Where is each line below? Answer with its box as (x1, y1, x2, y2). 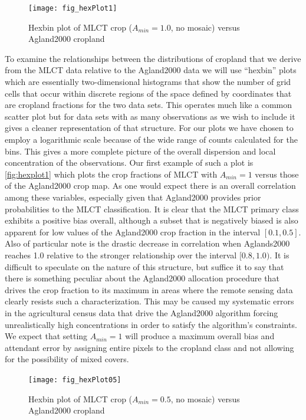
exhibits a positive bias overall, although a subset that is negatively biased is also (5, 214, 298, 227)
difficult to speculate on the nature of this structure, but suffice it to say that (5, 260, 284, 273)
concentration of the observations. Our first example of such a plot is (5, 156, 254, 169)
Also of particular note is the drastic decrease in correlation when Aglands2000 (5, 237, 290, 250)
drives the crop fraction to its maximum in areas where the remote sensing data (5, 283, 293, 296)
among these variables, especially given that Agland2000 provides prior (5, 191, 261, 203)
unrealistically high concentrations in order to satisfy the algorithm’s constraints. (5, 318, 297, 330)
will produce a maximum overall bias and (125, 330, 275, 342)
